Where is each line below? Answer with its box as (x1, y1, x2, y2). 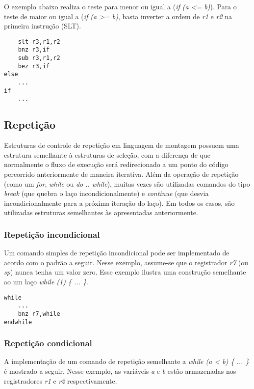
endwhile (4, 318, 32, 326)
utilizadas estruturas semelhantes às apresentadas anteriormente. (4, 207, 198, 218)
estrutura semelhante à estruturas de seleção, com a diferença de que (4, 149, 210, 160)
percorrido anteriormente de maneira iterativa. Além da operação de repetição (4, 169, 239, 179)
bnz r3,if (18, 46, 50, 54)
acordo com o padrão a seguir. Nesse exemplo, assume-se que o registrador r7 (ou (4, 257, 248, 267)
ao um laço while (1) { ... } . (4, 276, 88, 286)
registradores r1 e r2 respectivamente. (4, 375, 117, 386)
